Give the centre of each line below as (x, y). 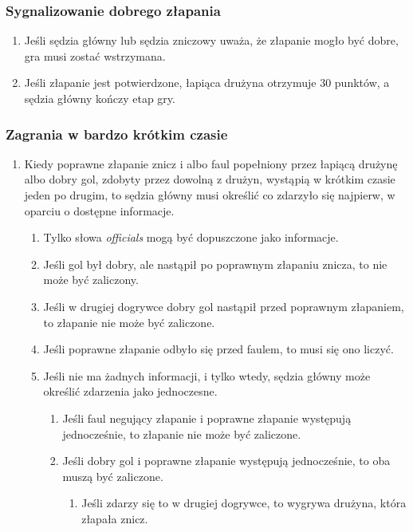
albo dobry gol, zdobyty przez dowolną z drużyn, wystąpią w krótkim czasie (210, 179)
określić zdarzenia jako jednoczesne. (130, 391)
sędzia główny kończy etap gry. (100, 98)
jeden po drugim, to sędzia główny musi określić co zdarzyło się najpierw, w (210, 195)
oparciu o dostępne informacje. (99, 210)
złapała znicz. (115, 518)
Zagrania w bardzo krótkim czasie (117, 134)
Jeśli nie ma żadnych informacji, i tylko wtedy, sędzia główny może (207, 375)
